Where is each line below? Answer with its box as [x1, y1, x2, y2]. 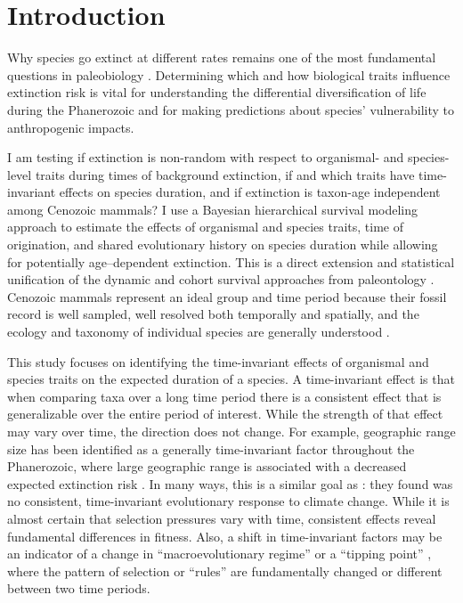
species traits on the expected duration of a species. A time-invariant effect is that [7, 370, 455, 388]
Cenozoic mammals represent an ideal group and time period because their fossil [7, 287, 447, 306]
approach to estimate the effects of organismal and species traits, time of [7, 217, 404, 236]
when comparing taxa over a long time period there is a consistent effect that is [7, 387, 442, 405]
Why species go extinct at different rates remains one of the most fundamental [7, 48, 436, 67]
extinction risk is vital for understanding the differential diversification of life [7, 83, 426, 102]
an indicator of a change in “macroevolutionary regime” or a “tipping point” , [7, 544, 432, 563]
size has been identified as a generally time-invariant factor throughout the [7, 439, 415, 458]
